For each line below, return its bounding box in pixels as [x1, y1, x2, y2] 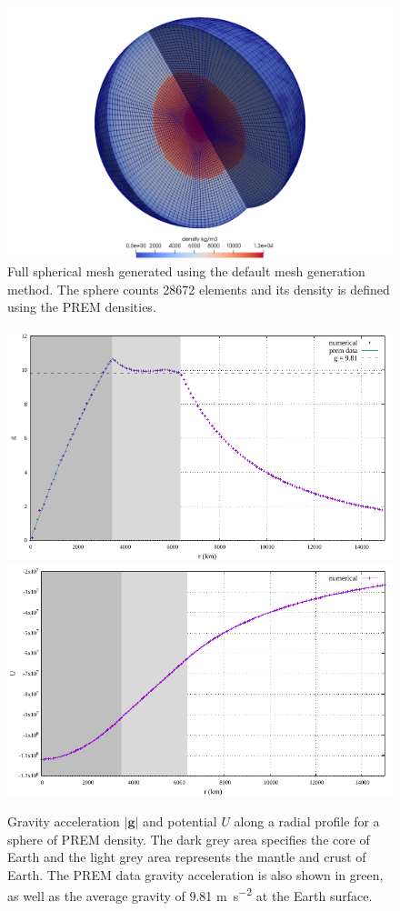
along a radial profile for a [234, 811, 380, 830]
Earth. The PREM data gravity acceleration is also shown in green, [7, 865, 384, 884]
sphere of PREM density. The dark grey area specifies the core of [7, 829, 370, 848]
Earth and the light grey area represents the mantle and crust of [7, 847, 366, 866]
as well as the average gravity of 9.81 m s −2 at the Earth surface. [7, 884, 373, 905]
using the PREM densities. [7, 297, 156, 316]
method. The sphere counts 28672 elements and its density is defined [7, 279, 390, 298]
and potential [143, 811, 217, 830]
